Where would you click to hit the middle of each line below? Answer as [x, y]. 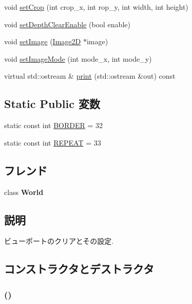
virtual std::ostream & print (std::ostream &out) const [90, 76]
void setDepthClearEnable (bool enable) [67, 24]
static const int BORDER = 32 [54, 125]
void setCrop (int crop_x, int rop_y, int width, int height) [96, 7]
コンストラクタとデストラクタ [79, 269]
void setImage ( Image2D [43, 41]
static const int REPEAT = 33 [53, 142]
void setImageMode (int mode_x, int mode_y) [78, 58]
